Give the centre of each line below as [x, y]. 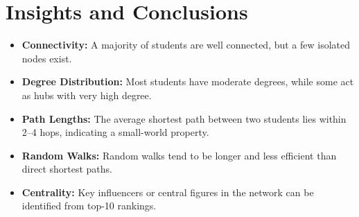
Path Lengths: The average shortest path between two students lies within [184, 118]
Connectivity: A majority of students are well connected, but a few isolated [186, 45]
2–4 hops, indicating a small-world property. [115, 132]
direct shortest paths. [67, 169]
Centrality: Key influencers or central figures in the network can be [168, 192]
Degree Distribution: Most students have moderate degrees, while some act [188, 81]
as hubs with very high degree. [87, 95]
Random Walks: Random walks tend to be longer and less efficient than [179, 155]
